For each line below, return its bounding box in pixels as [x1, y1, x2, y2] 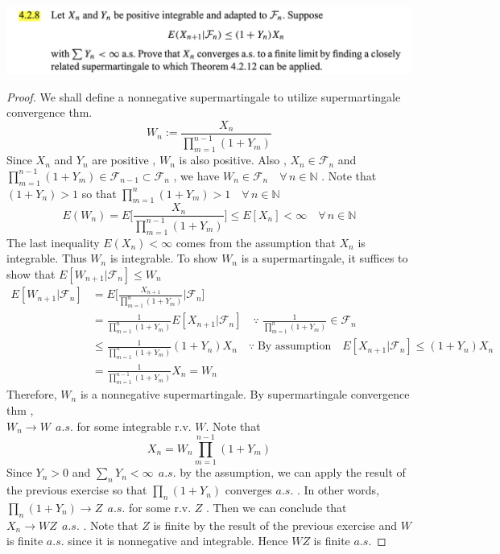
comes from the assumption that [176, 234, 336, 250]
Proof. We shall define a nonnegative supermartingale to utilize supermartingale [6, 88, 401, 105]
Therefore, [6, 386, 57, 403]
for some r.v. [128, 498, 192, 515]
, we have [173, 167, 220, 184]
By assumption [257, 341, 332, 353]
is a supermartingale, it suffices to [241, 250, 408, 267]
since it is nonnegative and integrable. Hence [68, 532, 288, 549]
